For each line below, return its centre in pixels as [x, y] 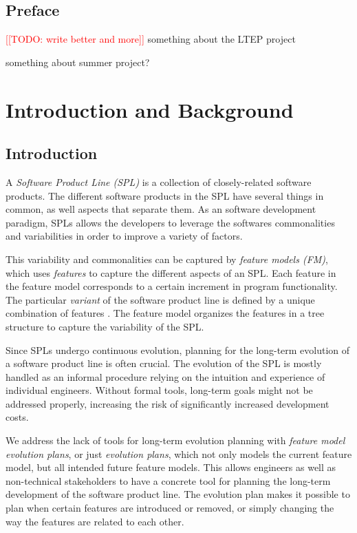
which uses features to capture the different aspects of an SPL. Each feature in [171, 272]
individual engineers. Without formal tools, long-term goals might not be [159, 390]
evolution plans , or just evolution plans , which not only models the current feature [179, 453]
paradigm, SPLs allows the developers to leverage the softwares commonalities [170, 222]
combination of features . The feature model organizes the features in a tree [165, 313]
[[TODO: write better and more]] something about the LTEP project [151, 39]
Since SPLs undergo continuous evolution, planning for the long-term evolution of [178, 349]
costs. [17, 417]
